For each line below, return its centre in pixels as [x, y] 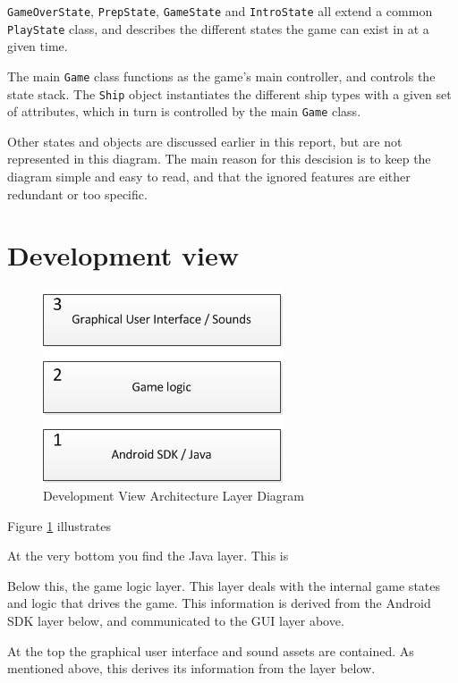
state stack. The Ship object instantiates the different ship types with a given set [229, 93]
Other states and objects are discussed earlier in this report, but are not [205, 141]
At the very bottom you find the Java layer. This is [148, 556]
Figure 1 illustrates [59, 525]
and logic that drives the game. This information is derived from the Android [219, 603]
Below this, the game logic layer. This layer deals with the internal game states [224, 585]
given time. [38, 46]
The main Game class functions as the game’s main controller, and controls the [221, 76]
